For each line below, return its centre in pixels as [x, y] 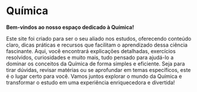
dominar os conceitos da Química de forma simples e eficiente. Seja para [96, 64]
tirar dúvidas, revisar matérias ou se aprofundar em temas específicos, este [99, 70]
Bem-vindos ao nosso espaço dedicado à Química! [70, 27]
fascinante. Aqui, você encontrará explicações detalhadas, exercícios [91, 51]
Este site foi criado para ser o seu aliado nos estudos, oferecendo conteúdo [99, 38]
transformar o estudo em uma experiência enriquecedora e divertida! [90, 82]
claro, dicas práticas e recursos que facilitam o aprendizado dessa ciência [97, 45]
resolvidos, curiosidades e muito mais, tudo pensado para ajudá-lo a [90, 57]
